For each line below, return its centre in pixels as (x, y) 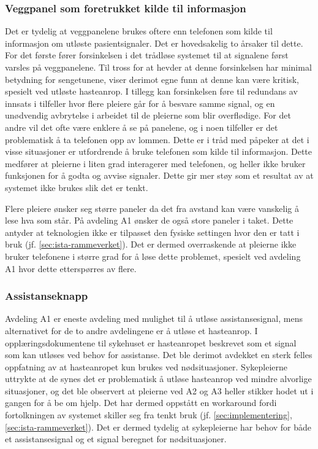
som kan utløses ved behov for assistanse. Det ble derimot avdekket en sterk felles (159, 355)
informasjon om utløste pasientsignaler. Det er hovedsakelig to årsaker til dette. (154, 43)
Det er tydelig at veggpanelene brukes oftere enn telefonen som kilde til (139, 31)
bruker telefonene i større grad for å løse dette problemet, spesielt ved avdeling (153, 256)
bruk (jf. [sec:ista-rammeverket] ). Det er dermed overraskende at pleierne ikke (151, 244)
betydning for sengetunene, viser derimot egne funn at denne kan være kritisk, (152, 79)
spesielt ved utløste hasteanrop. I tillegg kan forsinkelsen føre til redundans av (151, 91)
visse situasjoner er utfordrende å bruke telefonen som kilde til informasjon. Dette (159, 151)
